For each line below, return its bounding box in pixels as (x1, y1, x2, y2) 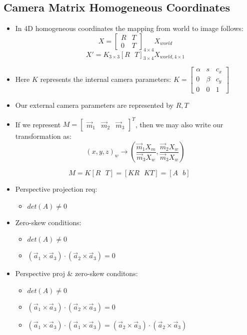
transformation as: (15, 131, 71, 141)
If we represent (15, 119, 61, 129)
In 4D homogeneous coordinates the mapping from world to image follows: (15, 23, 243, 33)
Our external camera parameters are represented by (15, 100, 174, 110)
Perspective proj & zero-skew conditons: (15, 268, 138, 279)
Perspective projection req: (15, 184, 97, 194)
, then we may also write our (135, 119, 223, 129)
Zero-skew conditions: (15, 217, 81, 227)
